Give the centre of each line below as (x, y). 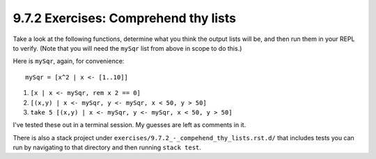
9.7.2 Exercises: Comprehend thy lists (125, 18)
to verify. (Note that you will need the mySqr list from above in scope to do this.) (127, 48)
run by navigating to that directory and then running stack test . (107, 148)
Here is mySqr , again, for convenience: (69, 61)
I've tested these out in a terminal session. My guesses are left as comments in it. (130, 125)
